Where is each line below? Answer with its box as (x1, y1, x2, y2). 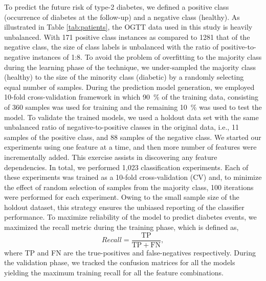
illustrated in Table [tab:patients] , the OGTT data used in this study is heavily (4, 21, 253, 32)
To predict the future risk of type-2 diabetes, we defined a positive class (4, 2, 229, 12)
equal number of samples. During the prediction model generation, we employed (4, 81, 255, 92)
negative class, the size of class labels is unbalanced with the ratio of (4, 41, 218, 52)
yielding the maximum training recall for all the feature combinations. (4, 267, 224, 277)
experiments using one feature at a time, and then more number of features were (4, 142, 257, 152)
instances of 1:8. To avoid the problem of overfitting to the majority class (32, 51, 262, 62)
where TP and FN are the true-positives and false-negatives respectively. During (4, 247, 256, 257)
